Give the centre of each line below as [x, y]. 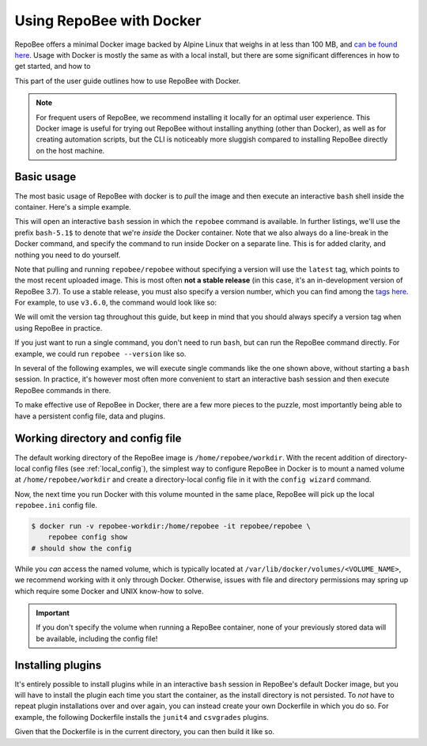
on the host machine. [70, 150]
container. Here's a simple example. [73, 206]
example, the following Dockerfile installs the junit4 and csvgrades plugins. [142, 717]
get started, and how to [53, 66]
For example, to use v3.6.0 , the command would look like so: [116, 303]
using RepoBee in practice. [59, 328]
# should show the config [81, 548]
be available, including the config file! [97, 638]
